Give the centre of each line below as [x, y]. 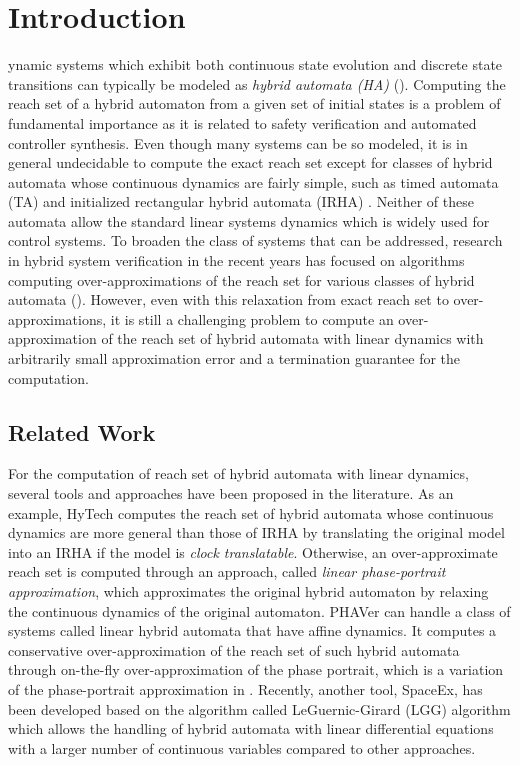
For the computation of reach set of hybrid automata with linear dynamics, [238, 473]
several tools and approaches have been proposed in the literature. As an [231, 493]
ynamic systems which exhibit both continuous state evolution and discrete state [255, 64]
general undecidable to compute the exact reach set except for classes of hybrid [250, 162]
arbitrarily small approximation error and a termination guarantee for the [234, 358]
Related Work [82, 431]
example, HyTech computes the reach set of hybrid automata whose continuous [251, 512]
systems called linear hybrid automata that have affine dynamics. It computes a [252, 630]
